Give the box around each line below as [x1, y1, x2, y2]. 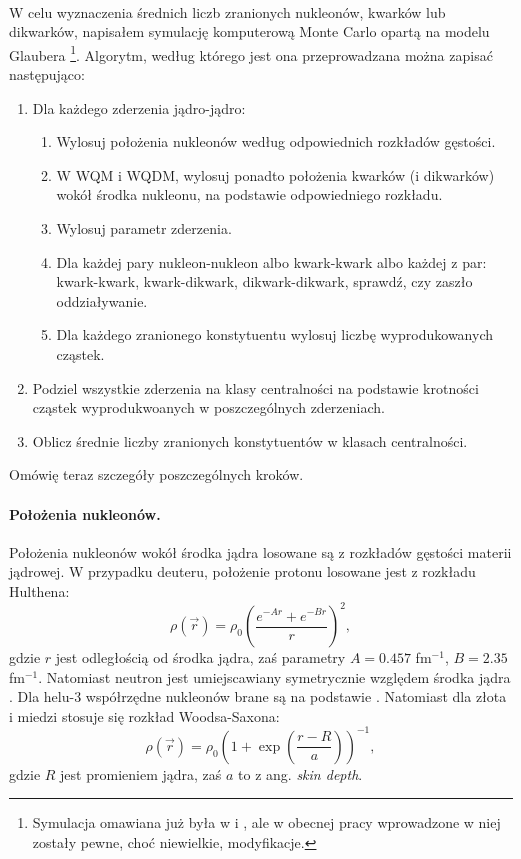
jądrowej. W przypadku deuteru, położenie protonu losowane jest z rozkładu [9, 561, 476, 582]
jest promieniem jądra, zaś [60, 763, 222, 784]
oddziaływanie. [56, 290, 148, 311]
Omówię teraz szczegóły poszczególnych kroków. [9, 464, 304, 485]
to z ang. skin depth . [238, 763, 363, 784]
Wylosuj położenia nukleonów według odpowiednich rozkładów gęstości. [56, 131, 496, 152]
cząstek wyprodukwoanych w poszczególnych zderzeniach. [32, 397, 385, 418]
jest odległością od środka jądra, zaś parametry [55, 647, 346, 668]
